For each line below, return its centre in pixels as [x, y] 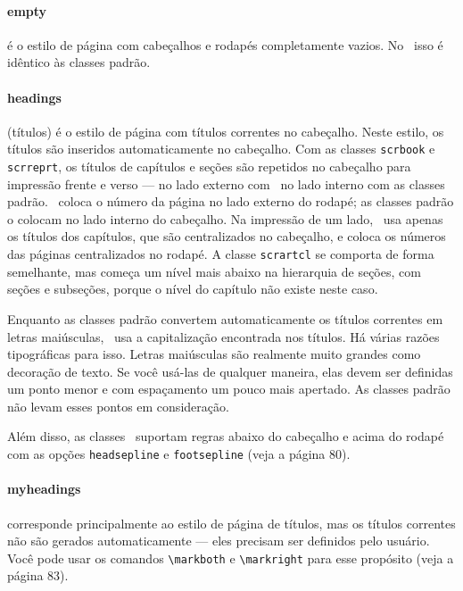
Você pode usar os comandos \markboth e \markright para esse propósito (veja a [231, 558]
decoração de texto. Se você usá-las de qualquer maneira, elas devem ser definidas [230, 371]
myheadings [44, 489]
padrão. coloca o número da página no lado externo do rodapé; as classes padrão [231, 201]
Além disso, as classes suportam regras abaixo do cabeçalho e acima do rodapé [226, 436]
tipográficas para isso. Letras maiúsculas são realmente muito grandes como [214, 354]
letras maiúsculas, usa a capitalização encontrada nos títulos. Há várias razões [223, 336]
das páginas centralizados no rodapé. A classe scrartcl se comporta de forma [221, 254]
